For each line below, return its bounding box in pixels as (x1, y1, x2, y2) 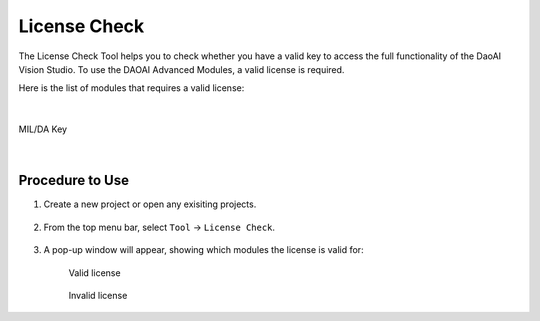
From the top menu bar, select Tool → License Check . (43, 221, 275, 233)
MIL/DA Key (18, 123, 68, 135)
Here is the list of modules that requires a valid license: (18, 82, 245, 94)
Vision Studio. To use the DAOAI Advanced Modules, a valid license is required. (18, 63, 345, 75)
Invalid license (68, 289, 128, 301)
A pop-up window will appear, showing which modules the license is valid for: (43, 244, 364, 256)
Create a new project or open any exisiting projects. (43, 198, 257, 210)
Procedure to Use (18, 172, 130, 189)
